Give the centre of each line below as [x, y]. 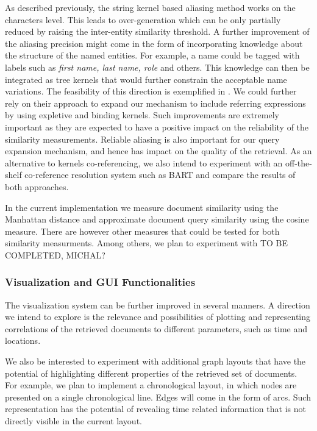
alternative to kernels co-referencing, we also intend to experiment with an [144, 162]
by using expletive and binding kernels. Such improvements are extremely [142, 115]
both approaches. [37, 186]
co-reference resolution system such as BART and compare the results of [160, 175]
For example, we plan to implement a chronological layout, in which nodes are [151, 385]
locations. [23, 340]
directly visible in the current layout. [73, 421]
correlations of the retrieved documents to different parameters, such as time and [156, 328]
